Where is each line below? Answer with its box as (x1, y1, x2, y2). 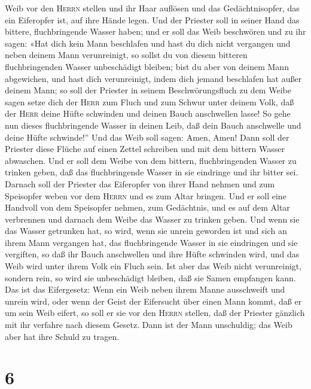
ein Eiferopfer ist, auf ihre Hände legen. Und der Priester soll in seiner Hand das (5, 13, 300, 26)
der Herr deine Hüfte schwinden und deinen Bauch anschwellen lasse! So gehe (5, 107, 291, 120)
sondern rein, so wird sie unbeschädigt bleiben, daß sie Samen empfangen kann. (5, 271, 296, 284)
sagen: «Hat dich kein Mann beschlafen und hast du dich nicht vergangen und (5, 37, 291, 49)
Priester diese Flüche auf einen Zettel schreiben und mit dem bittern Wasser (5, 142, 285, 155)
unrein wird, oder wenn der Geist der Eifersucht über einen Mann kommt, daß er (5, 294, 302, 307)
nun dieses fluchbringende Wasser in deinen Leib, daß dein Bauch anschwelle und (5, 118, 301, 131)
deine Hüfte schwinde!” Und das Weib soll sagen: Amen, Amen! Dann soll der (5, 130, 289, 143)
